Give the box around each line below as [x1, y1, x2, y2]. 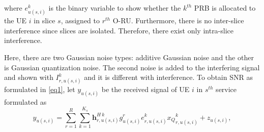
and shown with [4, 72, 53, 82]
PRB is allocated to [194, 3, 256, 13]
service [216, 83, 237, 94]
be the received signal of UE [101, 83, 190, 94]
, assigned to [61, 15, 100, 26]
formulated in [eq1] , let [4, 83, 75, 94]
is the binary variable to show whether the [48, 3, 181, 13]
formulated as [4, 96, 47, 107]
